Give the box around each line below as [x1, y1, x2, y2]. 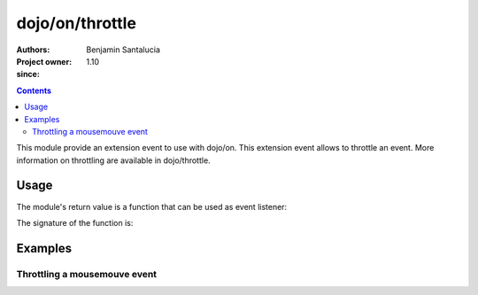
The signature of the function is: [16, 217, 134, 228]
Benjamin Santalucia [86, 44, 161, 55]
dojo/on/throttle [16, 13, 137, 33]
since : [16, 69, 40, 80]
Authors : [16, 44, 50, 55]
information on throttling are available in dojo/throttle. [16, 155, 212, 166]
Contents [16, 85, 52, 96]
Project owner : [16, 56, 73, 66]
